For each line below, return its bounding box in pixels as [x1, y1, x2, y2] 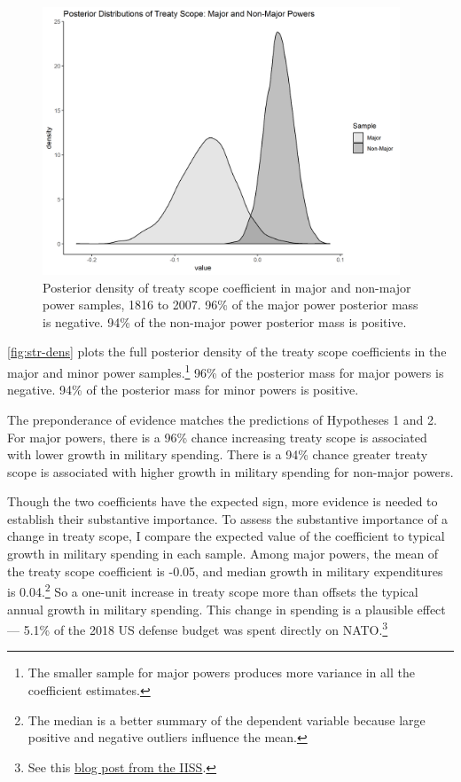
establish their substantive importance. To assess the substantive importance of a [7, 509, 449, 528]
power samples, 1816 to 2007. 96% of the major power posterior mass [43, 295, 418, 314]
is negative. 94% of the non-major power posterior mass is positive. [43, 312, 407, 331]
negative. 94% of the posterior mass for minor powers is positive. [7, 380, 359, 399]
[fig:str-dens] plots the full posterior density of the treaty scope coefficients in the [7, 342, 447, 361]
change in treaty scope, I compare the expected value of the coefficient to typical [7, 527, 445, 545]
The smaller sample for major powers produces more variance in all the [27, 663, 415, 682]
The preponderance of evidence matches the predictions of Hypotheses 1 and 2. [7, 410, 437, 428]
